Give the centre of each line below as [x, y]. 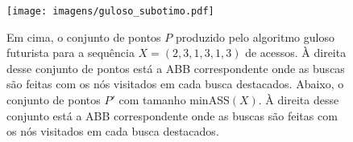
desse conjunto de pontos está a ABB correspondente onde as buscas [176, 68]
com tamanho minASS [174, 100]
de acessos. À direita [296, 53]
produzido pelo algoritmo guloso [255, 37]
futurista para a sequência [71, 53]
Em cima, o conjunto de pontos [84, 37]
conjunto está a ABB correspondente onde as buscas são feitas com [172, 115]
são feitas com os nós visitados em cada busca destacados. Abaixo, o [175, 84]
